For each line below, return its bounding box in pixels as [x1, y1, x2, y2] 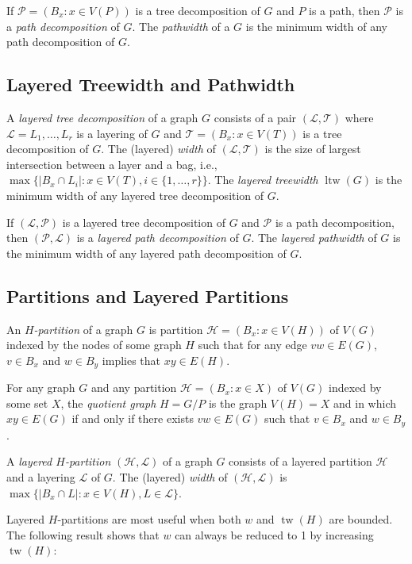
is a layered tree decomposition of [62, 213, 225, 230]
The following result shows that [6, 526, 160, 543]
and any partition [90, 379, 177, 396]
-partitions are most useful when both [57, 511, 241, 528]
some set [6, 394, 48, 411]
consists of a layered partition [229, 453, 372, 470]
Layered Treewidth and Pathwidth [6, 72, 295, 97]
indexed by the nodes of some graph [6, 336, 182, 353]
